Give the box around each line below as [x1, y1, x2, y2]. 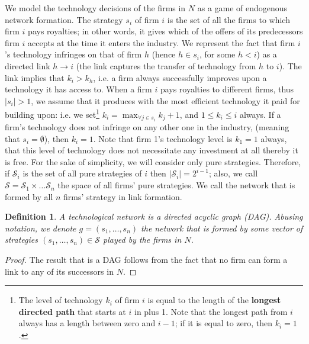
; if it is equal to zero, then [175, 317, 273, 329]
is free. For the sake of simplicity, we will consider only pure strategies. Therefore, [5, 155, 301, 168]
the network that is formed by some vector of [141, 221, 303, 234]
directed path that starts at [18, 305, 126, 317]
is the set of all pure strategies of [22, 167, 142, 179]
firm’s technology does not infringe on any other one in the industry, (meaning [5, 121, 289, 133]
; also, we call [209, 167, 258, 179]
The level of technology [18, 294, 103, 306]
